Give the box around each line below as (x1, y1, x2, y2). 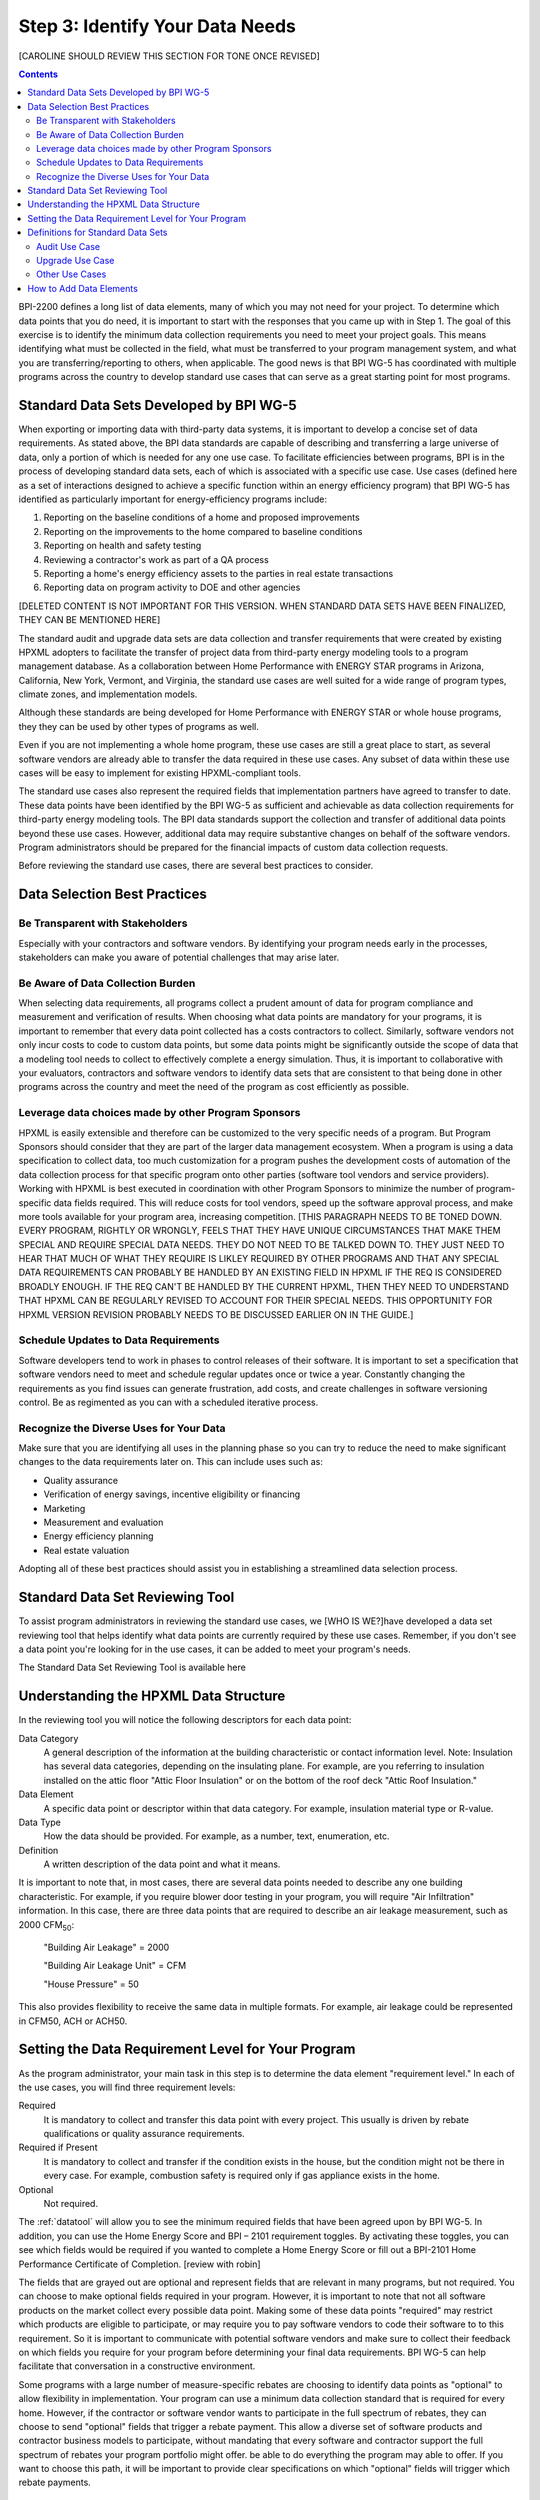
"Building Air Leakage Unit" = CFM (43, 1960, 187, 1972)
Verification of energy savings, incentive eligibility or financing (43, 1488, 301, 1500)
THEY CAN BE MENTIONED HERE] (18, 614, 161, 626)
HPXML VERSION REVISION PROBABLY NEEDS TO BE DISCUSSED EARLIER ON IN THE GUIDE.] (18, 1308, 414, 1320)
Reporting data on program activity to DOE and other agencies (43, 581, 301, 594)
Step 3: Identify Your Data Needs (18, 15, 297, 37)
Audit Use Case (36, 240, 100, 252)
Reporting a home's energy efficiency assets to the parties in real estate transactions (43, 567, 394, 579)
